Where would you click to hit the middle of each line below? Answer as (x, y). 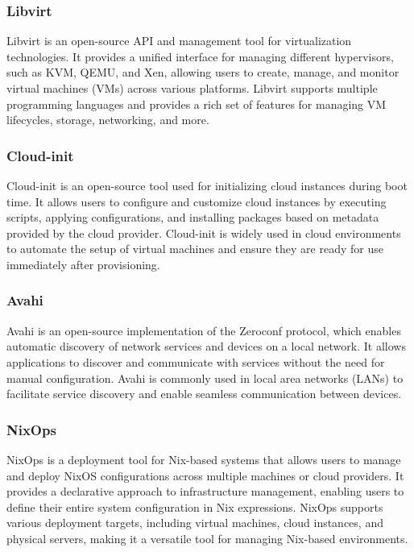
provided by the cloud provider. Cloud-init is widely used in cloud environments (204, 232)
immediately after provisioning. (83, 264)
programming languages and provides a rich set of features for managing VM (197, 104)
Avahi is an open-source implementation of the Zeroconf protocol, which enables (204, 330)
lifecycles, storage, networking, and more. (108, 120)
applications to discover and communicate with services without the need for (196, 361)
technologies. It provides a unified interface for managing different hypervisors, (200, 56)
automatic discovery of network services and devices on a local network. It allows (206, 346)
